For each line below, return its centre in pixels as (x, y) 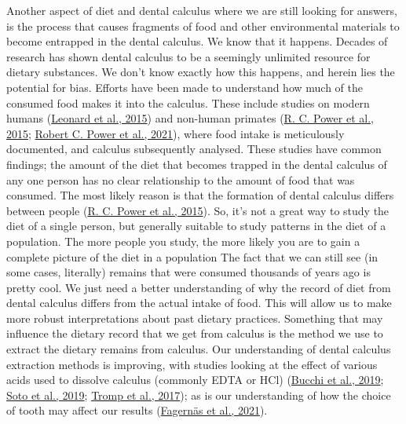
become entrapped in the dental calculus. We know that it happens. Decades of (197, 41)
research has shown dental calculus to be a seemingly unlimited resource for (188, 56)
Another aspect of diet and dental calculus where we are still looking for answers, (202, 10)
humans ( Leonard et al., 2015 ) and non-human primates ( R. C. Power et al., (190, 118)
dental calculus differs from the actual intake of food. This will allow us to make (199, 303)
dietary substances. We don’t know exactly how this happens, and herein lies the (201, 72)
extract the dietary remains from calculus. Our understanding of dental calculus (199, 349)
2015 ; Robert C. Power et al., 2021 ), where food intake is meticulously (176, 133)
